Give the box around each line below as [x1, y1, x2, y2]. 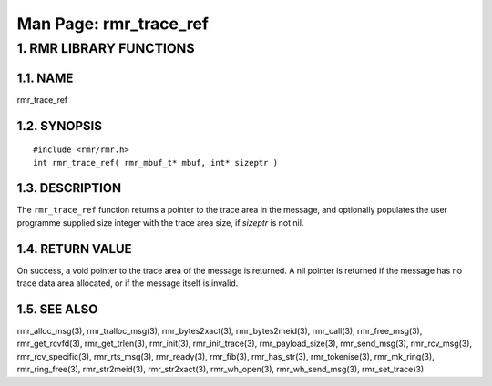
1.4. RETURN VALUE [16, 241, 132, 257]
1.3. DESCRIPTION [16, 180, 122, 196]
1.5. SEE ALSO [16, 301, 98, 317]
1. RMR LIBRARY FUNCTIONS [16, 40, 195, 56]
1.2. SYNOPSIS [16, 118, 102, 134]
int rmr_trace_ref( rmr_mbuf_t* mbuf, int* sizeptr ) [33, 157, 278, 168]
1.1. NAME [16, 70, 74, 86]
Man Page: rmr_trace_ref [16, 14, 210, 34]
